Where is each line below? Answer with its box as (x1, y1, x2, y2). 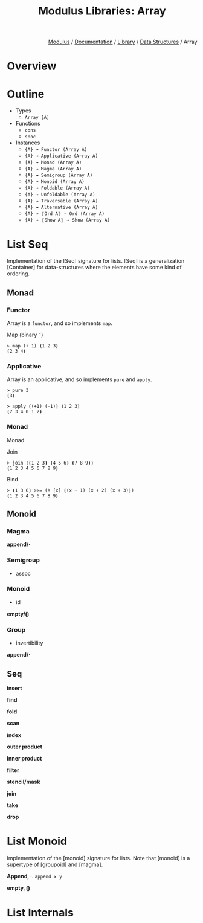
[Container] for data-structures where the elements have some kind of (7, 264, 182, 271)
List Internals (7, 906, 74, 919)
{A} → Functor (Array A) (24, 147, 88, 153)
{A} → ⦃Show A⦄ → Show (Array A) (24, 217, 111, 224)
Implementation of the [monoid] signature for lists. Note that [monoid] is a (7, 854, 190, 861)
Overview (7, 59, 57, 73)
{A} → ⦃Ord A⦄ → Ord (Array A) (24, 211, 105, 217)
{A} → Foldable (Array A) (24, 185, 90, 191)
